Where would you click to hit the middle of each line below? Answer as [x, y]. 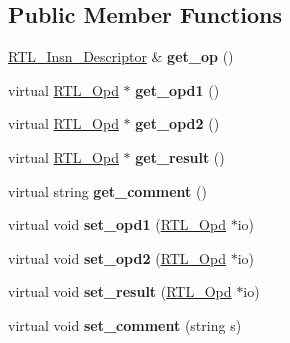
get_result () [180, 156]
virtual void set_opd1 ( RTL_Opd [117, 224]
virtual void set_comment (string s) [125, 324]
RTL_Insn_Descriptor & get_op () [121, 56]
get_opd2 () [177, 123]
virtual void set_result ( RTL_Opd [120, 291]
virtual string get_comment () [107, 190]
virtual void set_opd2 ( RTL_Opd [117, 257]
